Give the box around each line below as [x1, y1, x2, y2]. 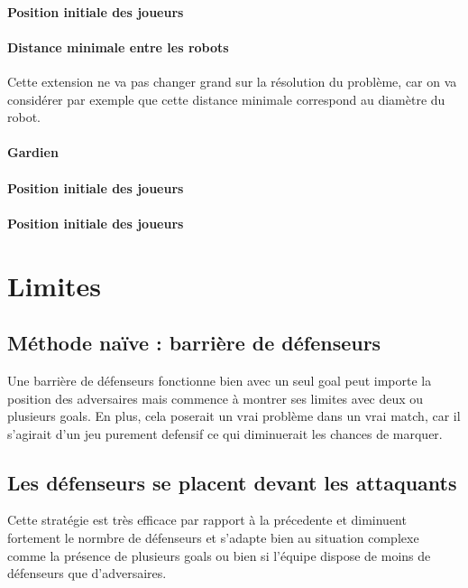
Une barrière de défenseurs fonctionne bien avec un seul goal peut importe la [7, 370, 432, 389]
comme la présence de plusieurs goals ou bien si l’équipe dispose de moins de [7, 546, 431, 565]
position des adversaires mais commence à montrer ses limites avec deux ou [7, 388, 424, 407]
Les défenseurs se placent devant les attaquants [7, 468, 457, 496]
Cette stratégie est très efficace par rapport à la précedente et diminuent [7, 510, 407, 529]
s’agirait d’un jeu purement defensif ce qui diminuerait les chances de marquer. [7, 424, 443, 443]
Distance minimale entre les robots [7, 37, 229, 56]
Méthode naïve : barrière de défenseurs [7, 329, 381, 357]
